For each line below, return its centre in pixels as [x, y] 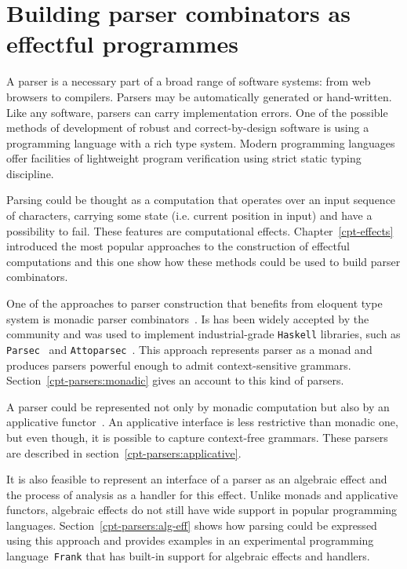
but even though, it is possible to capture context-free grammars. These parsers [197, 437]
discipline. [30, 173]
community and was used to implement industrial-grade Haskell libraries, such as [203, 334]
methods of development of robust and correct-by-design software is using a [188, 128]
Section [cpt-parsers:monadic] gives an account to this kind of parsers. [175, 380]
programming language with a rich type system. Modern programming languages [201, 142]
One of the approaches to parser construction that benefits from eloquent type [194, 303]
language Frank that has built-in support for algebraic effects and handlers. [188, 556]
